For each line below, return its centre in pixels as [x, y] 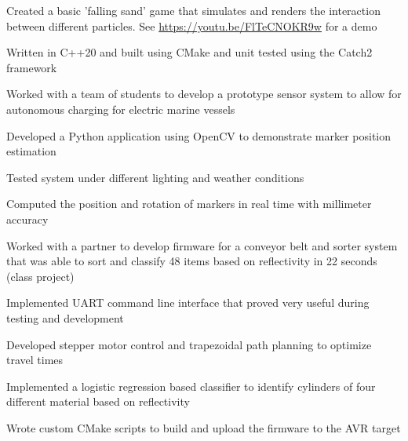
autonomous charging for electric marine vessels [121, 109]
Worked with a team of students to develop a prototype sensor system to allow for [204, 94]
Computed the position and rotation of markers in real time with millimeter [189, 204]
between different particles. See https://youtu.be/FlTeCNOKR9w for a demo [192, 26]
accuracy [27, 219]
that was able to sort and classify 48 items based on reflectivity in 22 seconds [192, 261]
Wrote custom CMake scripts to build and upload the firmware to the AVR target [204, 427]
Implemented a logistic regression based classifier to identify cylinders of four [191, 386]
